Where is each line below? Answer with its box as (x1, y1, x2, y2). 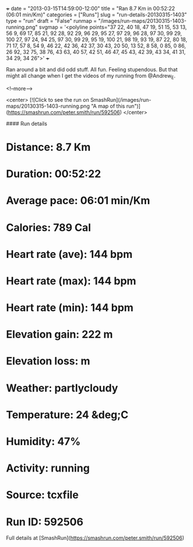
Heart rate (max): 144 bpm (6, 274, 136, 287)
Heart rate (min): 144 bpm (6, 301, 134, 315)
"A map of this (91, 102, 125, 109)
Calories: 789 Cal (6, 221, 92, 234)
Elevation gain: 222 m (6, 328, 113, 341)
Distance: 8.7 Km (6, 140, 91, 154)
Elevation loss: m (6, 355, 90, 368)
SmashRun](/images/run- (90, 96, 152, 103)
